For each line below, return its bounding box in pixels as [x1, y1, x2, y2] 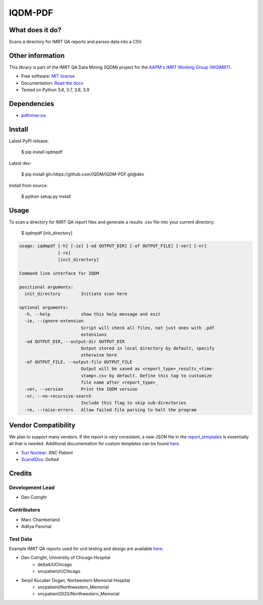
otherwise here [80, 352, 117, 358]
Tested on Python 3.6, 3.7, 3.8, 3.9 [21, 87, 90, 93]
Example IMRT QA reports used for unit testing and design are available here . [9, 546, 164, 552]
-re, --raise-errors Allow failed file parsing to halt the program [24, 407, 197, 412]
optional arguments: [19, 305, 68, 310]
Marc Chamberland [21, 517, 60, 523]
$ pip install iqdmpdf [21, 149, 63, 155]
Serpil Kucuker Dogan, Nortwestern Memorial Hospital [21, 577, 131, 583]
